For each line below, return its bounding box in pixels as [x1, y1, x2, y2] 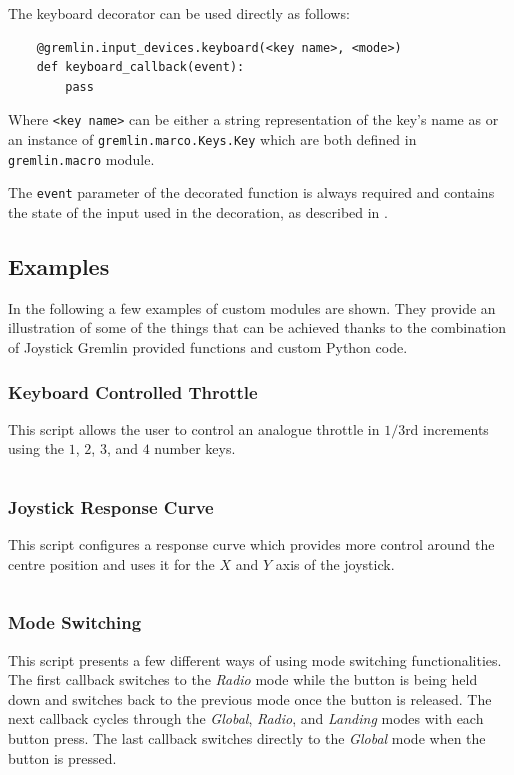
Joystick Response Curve [8, 494, 214, 519]
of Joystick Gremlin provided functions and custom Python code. [8, 336, 408, 357]
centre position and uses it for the [8, 553, 215, 574]
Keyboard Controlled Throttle [8, 379, 258, 404]
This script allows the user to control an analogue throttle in [8, 418, 380, 439]
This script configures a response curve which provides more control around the [8, 534, 495, 555]
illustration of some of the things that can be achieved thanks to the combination [8, 317, 507, 338]
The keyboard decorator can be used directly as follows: [8, 3, 350, 23]
